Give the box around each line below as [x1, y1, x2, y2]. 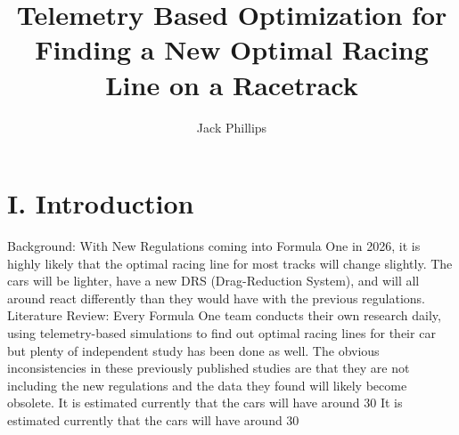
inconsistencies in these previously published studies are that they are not [7, 358, 410, 377]
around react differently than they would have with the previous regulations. [7, 288, 425, 307]
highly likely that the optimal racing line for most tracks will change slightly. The [7, 254, 453, 272]
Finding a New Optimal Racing [35, 31, 429, 68]
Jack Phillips [196, 117, 267, 136]
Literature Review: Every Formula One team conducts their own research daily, [7, 306, 441, 325]
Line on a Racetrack [105, 66, 358, 102]
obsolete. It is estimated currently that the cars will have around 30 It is [7, 393, 403, 412]
